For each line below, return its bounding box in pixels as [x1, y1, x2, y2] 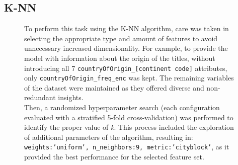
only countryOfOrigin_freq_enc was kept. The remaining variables [24, 72, 234, 83]
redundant [24, 92, 56, 103]
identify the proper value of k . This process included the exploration [24, 122, 234, 132]
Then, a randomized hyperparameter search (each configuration [24, 102, 220, 113]
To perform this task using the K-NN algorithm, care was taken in [24, 23, 229, 34]
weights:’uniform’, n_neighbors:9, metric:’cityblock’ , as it [24, 141, 229, 152]
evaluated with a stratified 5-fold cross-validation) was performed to [24, 112, 233, 122]
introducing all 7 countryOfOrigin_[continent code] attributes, [24, 62, 227, 73]
